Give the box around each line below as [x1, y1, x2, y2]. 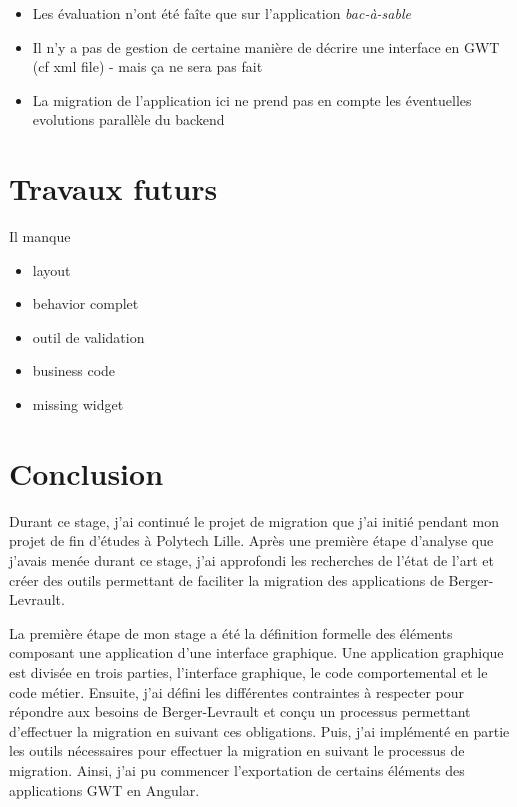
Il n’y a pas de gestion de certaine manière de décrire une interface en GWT [32, 36, 500, 57]
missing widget [32, 394, 124, 415]
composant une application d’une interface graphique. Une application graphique [9, 642, 504, 663]
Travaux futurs [9, 168, 218, 209]
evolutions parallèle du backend [32, 109, 225, 130]
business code [32, 360, 116, 381]
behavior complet [32, 293, 139, 314]
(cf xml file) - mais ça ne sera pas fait [32, 56, 263, 77]
